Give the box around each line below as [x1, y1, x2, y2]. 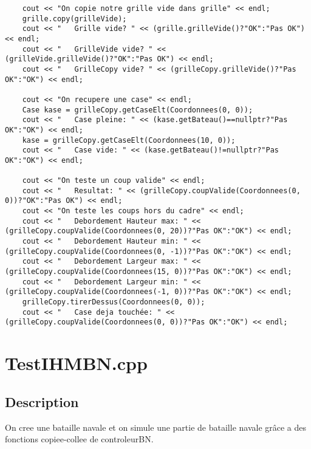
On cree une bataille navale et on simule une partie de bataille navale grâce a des [5, 420, 307, 433]
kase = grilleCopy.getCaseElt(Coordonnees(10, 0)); [22, 135, 236, 145]
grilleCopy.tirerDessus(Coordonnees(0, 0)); [22, 298, 205, 307]
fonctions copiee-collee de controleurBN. [5, 433, 154, 445]
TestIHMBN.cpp [5, 351, 148, 375]
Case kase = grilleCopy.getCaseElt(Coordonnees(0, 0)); [22, 105, 253, 114]
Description [5, 392, 79, 411]
